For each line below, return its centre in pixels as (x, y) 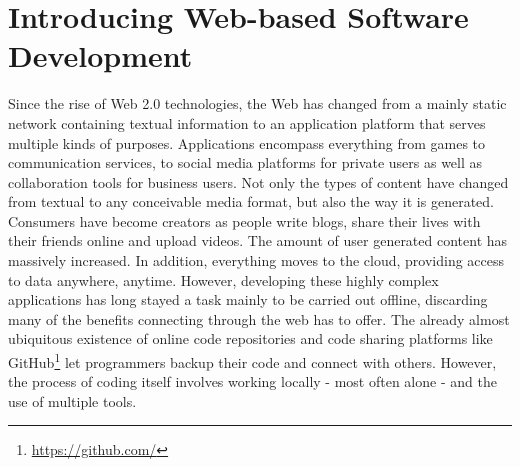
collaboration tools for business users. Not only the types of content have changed (258, 181)
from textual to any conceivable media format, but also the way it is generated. (251, 201)
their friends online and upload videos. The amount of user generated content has (258, 240)
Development (100, 55)
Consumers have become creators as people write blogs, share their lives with (244, 220)
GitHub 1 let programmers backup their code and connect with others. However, (252, 360)
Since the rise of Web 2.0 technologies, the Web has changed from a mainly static (257, 103)
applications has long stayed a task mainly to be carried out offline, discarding (248, 299)
